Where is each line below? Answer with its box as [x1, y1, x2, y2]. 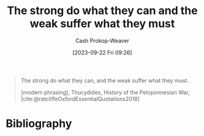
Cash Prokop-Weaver [75, 37, 130, 44]
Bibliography [6, 117, 72, 130]
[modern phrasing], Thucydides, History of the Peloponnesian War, [20, 88, 191, 96]
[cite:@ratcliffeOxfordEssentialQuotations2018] [20, 95, 140, 102]
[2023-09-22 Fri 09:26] [72, 48, 132, 56]
